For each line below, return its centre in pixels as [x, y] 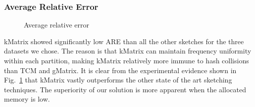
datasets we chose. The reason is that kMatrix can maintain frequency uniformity [128, 51]
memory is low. [27, 99]
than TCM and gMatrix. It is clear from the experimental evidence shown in [120, 70]
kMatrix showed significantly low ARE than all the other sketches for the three [124, 41]
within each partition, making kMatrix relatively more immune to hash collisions [127, 60]
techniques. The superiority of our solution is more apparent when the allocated [125, 89]
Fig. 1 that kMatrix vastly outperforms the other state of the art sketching [118, 80]
